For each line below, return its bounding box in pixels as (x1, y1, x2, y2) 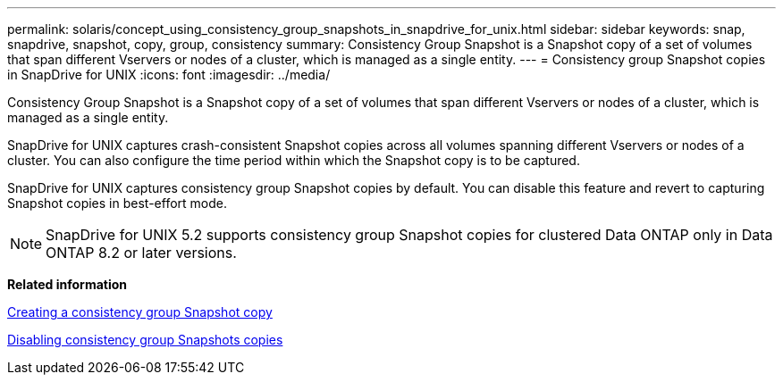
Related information (7, 277, 128, 292)
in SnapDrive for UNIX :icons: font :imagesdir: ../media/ (7, 67, 331, 82)
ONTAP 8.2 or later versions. (46, 244, 237, 262)
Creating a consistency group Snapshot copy (7, 304, 273, 320)
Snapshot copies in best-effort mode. (7, 195, 227, 211)
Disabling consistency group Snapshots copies (7, 332, 283, 347)
